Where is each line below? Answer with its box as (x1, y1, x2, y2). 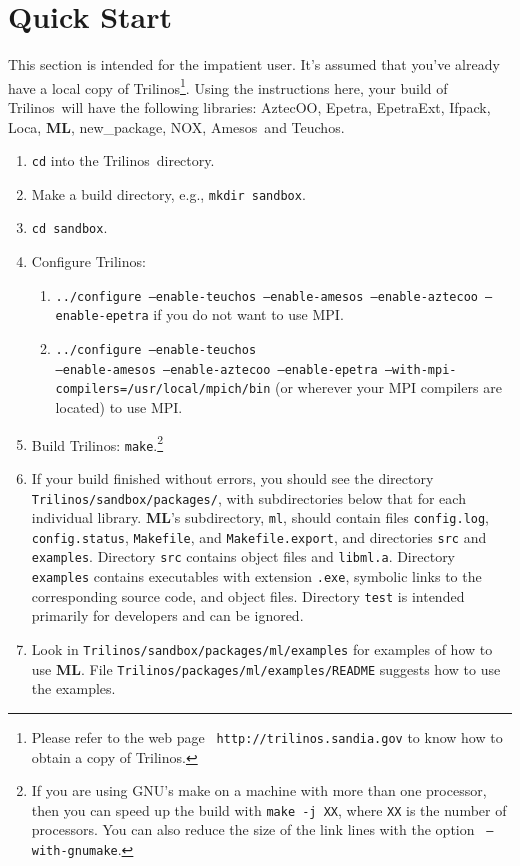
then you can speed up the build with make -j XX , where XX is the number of (31, 799, 507, 820)
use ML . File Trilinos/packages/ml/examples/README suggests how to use (31, 658, 501, 679)
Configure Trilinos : (31, 251, 146, 272)
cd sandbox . (31, 217, 108, 238)
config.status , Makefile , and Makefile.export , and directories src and (31, 526, 487, 547)
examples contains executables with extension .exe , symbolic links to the (31, 566, 482, 587)
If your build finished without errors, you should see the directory (31, 467, 434, 488)
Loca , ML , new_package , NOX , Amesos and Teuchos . (8, 116, 345, 137)
